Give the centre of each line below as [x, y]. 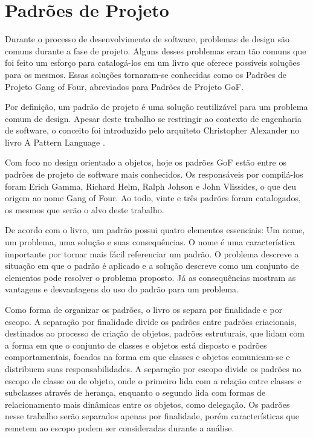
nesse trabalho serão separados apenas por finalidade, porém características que [152, 416]
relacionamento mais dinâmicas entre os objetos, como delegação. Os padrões [147, 404]
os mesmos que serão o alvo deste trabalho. [85, 209]
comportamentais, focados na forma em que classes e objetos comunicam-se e [147, 357]
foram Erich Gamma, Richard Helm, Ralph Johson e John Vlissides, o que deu [151, 186]
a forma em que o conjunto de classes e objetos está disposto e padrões [136, 345]
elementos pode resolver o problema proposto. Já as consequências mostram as [150, 277]
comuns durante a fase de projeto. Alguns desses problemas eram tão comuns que [156, 50]
